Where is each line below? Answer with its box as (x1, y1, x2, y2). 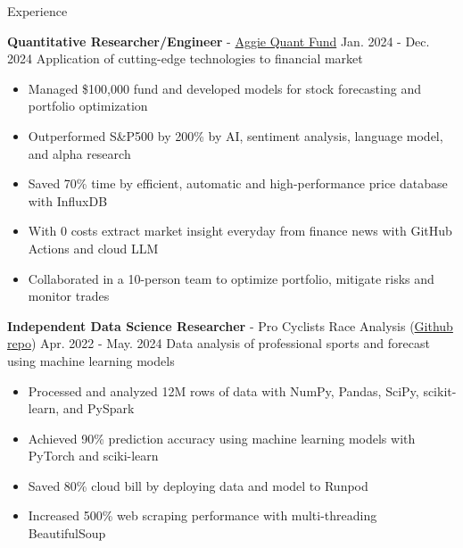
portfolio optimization (28, 96, 148, 115)
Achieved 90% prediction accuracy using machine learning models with (28, 428, 416, 447)
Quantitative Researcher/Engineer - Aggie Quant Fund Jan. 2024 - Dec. (7, 31, 430, 50)
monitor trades (28, 286, 110, 305)
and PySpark (62, 399, 135, 418)
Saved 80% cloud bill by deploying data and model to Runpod (28, 476, 368, 494)
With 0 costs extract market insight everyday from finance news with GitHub (28, 221, 452, 240)
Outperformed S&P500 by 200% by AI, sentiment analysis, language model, (28, 126, 443, 145)
